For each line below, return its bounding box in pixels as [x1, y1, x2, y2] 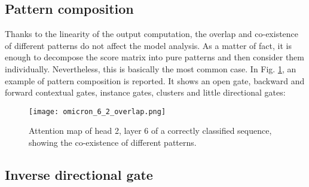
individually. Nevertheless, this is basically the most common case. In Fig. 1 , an [5, 62, 296, 75]
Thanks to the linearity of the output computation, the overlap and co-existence [5, 27, 299, 40]
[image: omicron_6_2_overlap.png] [29, 107, 166, 116]
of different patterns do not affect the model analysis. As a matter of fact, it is [5, 39, 292, 51]
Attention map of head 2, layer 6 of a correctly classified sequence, [29, 124, 272, 137]
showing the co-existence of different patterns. [29, 136, 197, 149]
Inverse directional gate [5, 165, 153, 183]
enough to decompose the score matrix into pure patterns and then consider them [5, 51, 304, 63]
